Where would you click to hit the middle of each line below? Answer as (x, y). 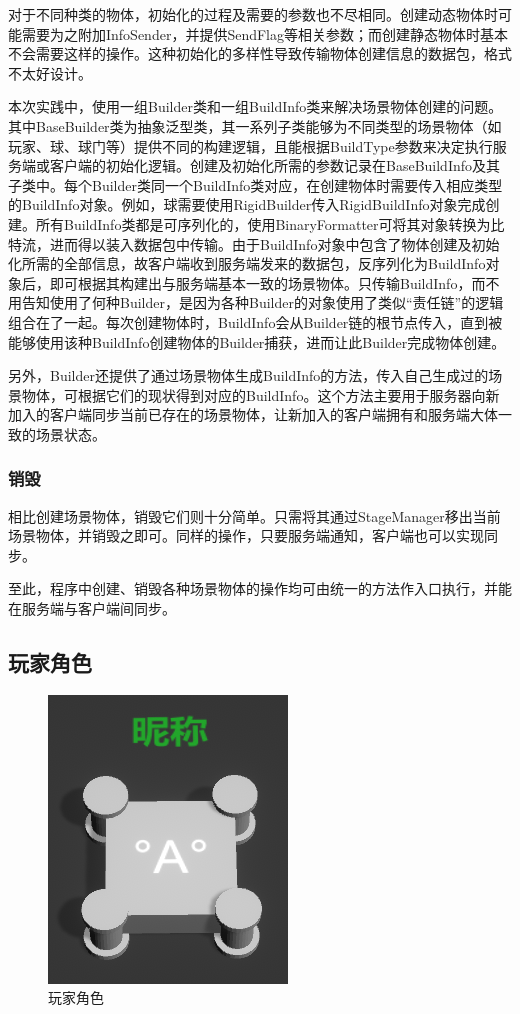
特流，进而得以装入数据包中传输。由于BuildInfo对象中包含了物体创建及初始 (254, 243)
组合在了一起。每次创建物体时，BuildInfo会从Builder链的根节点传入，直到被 (255, 321)
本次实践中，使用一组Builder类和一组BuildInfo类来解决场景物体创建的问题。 (255, 106)
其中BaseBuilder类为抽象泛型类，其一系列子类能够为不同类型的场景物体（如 (255, 125)
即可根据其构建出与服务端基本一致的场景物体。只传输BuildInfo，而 (267, 282)
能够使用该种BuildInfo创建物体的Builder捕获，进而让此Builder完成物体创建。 (257, 341)
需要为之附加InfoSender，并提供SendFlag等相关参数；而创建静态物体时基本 (264, 33)
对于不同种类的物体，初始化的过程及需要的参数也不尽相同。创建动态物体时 (253, 14)
